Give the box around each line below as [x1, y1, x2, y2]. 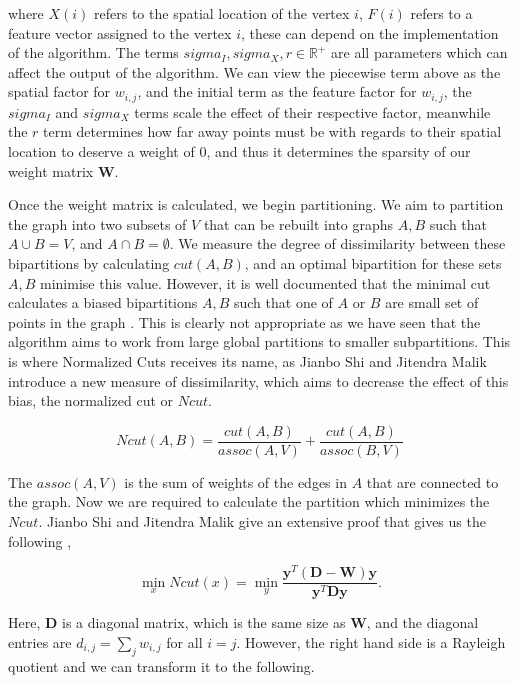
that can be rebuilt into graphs [203, 213, 394, 234]
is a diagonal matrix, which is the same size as [62, 612, 346, 633]
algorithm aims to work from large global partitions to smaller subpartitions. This [8, 331, 511, 352]
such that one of [233, 292, 333, 313]
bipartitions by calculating [8, 252, 170, 273]
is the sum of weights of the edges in [124, 471, 347, 492]
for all [166, 631, 203, 652]
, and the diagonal [366, 612, 479, 633]
